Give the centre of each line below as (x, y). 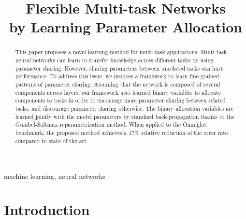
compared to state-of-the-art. (52, 140)
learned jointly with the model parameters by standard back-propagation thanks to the (125, 116)
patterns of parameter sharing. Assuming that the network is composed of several (118, 84)
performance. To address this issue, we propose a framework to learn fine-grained (117, 76)
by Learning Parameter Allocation (126, 27)
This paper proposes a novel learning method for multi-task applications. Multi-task (121, 52)
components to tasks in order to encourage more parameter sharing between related (120, 100)
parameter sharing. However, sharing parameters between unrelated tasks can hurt (119, 68)
